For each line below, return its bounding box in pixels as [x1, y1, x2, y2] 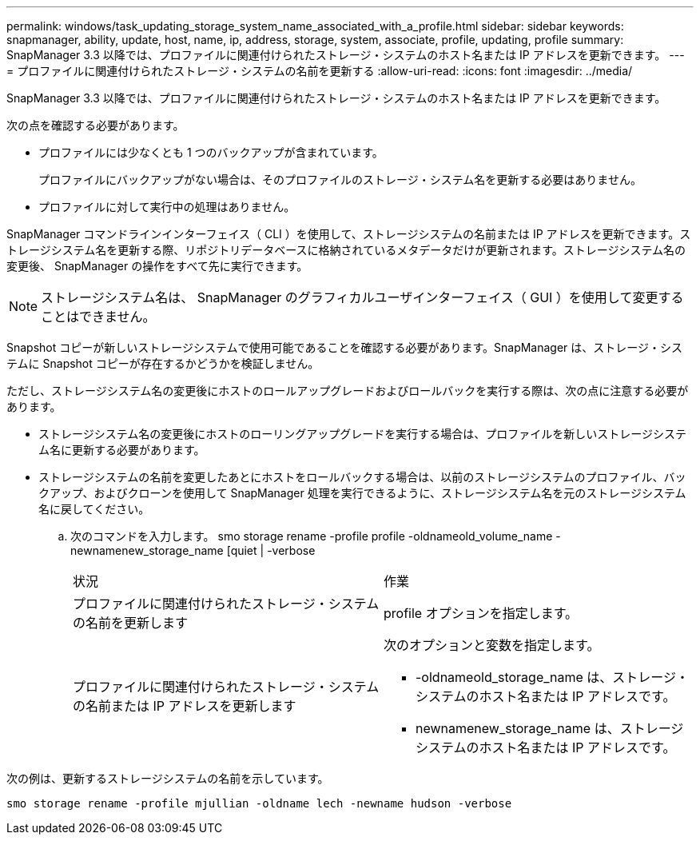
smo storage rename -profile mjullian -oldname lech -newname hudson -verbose [6, 797, 512, 810]
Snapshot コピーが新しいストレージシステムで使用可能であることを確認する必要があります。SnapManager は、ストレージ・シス [6, 341, 683, 354]
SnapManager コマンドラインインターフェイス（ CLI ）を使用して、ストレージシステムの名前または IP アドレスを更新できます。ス [6, 227, 691, 241]
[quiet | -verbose [226, 544, 316, 557]
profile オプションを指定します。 [384, 605, 579, 621]
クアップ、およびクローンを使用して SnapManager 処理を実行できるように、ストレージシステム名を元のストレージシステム [38, 486, 686, 500]
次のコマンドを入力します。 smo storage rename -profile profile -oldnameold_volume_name [70, 529, 553, 543]
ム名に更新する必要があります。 [38, 443, 205, 456]
